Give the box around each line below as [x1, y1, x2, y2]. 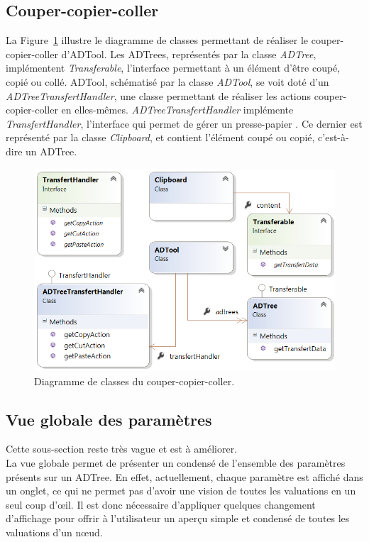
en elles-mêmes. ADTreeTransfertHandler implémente [61, 102, 294, 117]
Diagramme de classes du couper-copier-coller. [34, 373, 235, 388]
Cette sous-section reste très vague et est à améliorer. [6, 441, 238, 456]
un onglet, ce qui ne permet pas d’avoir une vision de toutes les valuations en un [6, 483, 356, 498]
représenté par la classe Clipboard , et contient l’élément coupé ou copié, [6, 130, 315, 145]
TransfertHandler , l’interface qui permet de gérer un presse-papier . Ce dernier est [6, 116, 363, 131]
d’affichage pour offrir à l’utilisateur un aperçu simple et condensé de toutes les [6, 511, 350, 526]
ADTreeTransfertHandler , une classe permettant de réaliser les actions [6, 88, 312, 103]
